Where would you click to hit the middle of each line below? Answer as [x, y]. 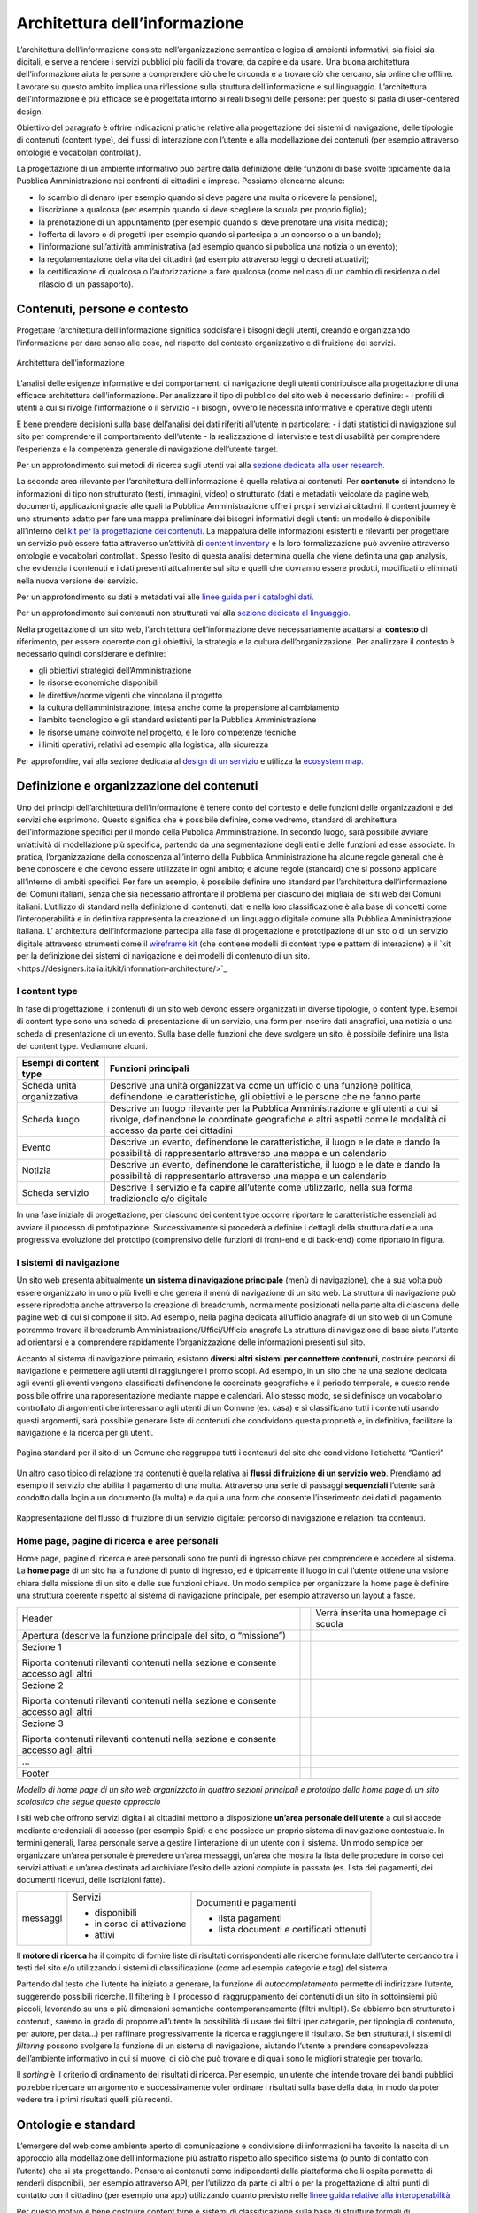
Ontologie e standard [76, 2124]
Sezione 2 [42, 1685]
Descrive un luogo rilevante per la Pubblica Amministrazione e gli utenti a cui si [274, 1108]
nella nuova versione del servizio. [77, 581]
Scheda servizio [55, 1193]
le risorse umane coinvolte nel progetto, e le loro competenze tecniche [167, 732]
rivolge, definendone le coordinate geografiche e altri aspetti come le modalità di [278, 1120]
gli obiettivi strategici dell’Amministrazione [115, 670]
